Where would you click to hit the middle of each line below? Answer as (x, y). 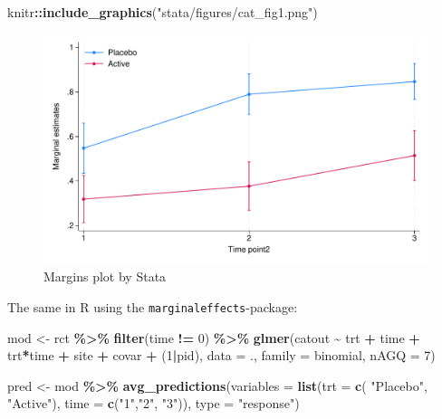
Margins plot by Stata (105, 276)
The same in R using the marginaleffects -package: (153, 307)
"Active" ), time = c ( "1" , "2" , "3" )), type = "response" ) (154, 403)
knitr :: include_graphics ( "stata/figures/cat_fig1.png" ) (163, 12)
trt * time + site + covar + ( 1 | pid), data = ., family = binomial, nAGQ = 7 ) (221, 355)
